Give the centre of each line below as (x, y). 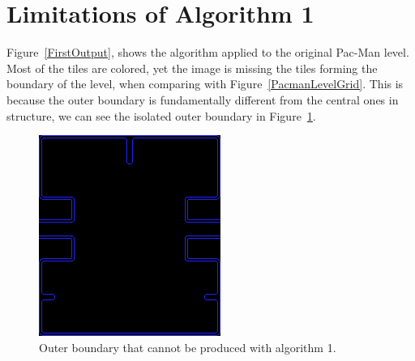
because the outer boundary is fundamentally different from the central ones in (203, 99)
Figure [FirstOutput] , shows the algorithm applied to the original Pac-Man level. (208, 52)
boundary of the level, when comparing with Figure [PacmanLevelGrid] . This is (205, 84)
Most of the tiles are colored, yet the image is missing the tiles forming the (192, 68)
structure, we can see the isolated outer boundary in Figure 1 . (161, 115)
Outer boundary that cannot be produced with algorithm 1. (188, 347)
